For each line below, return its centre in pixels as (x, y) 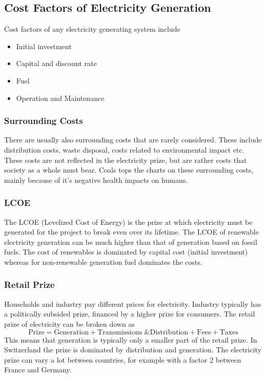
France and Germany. (38, 370)
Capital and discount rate (56, 63)
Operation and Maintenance (60, 98)
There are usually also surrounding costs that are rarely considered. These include (133, 140)
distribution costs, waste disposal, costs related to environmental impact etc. (124, 149)
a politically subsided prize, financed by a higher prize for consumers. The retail (130, 314)
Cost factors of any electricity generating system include (92, 29)
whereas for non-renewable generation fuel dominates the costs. (103, 261)
